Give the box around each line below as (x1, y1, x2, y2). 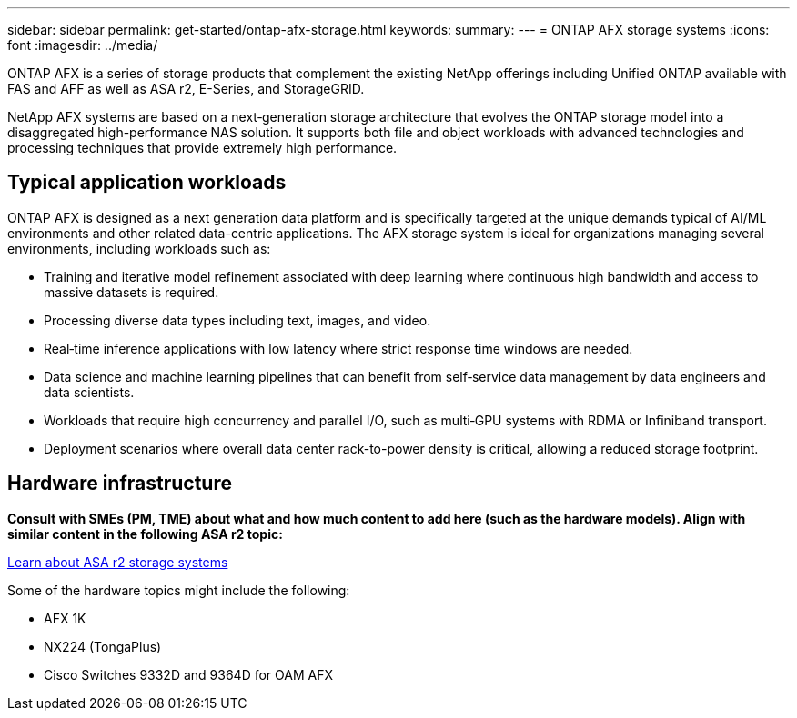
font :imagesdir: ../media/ (7, 37, 158, 53)
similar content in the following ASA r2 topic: (7, 525, 283, 542)
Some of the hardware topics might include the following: (7, 582, 350, 598)
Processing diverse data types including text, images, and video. (44, 312, 431, 328)
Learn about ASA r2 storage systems (7, 553, 228, 570)
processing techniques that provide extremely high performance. (7, 140, 398, 155)
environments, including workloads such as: (7, 240, 271, 256)
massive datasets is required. (44, 284, 219, 300)
